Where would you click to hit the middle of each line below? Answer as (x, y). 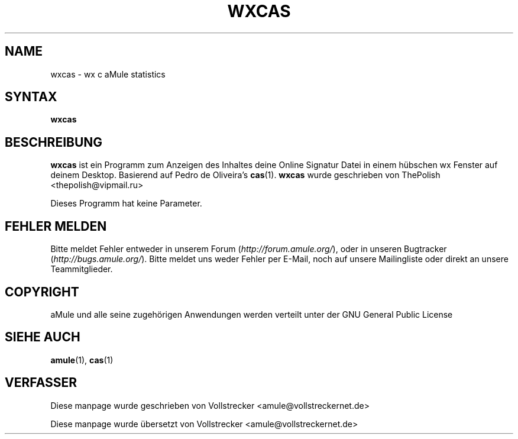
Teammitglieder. (82, 269)
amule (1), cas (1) (82, 360)
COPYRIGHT (42, 292)
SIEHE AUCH (43, 337)
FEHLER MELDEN (56, 226)
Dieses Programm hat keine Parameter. (126, 204)
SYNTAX (31, 97)
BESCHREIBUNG (54, 142)
